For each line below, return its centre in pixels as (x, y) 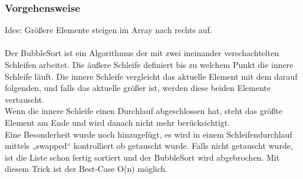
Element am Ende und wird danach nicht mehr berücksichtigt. (118, 122)
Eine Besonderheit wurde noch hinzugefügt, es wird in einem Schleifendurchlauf (149, 134)
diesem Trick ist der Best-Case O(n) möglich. (86, 169)
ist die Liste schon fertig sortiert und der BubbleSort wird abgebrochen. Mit (142, 157)
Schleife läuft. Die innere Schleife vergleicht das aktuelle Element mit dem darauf (151, 76)
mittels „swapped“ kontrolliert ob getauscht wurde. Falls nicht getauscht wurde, (149, 146)
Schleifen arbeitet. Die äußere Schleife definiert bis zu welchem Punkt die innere (149, 64)
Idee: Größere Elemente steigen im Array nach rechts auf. (108, 30)
